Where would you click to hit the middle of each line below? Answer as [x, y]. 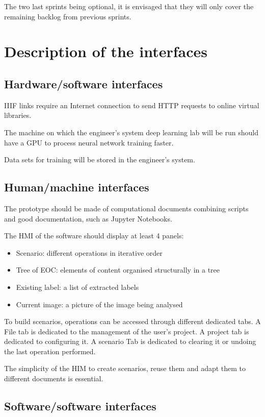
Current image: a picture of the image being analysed [99, 304]
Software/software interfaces [80, 406]
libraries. [18, 115]
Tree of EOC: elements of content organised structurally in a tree [118, 270]
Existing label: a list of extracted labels [77, 287]
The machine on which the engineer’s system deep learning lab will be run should [131, 132]
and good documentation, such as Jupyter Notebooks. [88, 218]
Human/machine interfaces [77, 187]
